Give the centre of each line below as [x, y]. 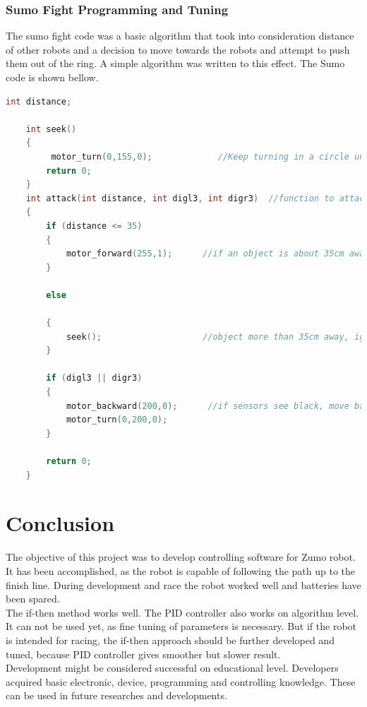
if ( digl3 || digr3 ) [94, 378]
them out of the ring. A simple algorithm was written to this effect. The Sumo [175, 63]
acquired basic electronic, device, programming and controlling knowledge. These [181, 681]
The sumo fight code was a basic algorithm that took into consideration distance [180, 36]
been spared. [33, 599]
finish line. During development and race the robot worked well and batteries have [183, 584]
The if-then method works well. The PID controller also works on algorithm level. [182, 612]
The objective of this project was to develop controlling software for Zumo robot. [181, 557]
